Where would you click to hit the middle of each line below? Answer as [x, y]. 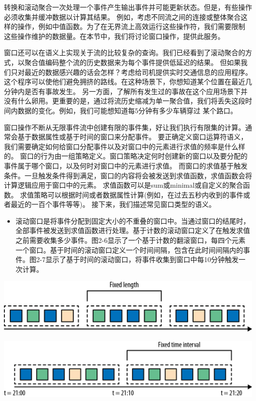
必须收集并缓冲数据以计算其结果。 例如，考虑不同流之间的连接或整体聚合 [122, 17]
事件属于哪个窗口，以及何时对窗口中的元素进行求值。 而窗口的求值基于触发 [126, 165]
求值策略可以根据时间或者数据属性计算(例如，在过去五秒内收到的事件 [132, 194]
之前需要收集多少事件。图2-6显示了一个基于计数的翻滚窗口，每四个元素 [130, 240]
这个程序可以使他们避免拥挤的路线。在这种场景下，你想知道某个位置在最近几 [128, 82]
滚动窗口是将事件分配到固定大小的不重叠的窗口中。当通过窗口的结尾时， [133, 220]
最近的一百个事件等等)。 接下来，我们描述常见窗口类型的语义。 [113, 204]
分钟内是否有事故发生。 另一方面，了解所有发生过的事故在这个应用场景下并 [126, 91]
